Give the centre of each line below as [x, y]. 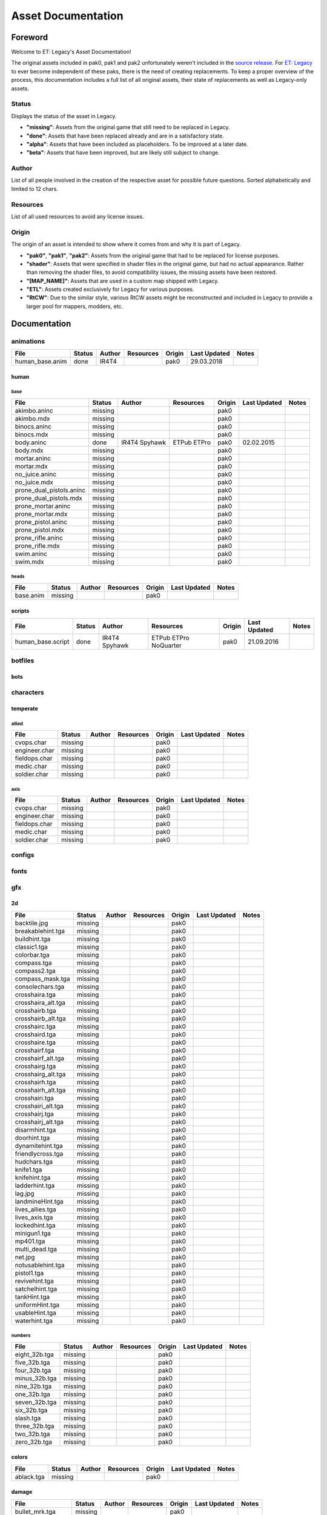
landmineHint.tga [39, 1201]
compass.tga [33, 962]
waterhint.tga [34, 1320]
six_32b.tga [31, 1410]
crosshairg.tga [35, 1066]
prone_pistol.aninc [41, 522]
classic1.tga [31, 947]
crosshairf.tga [35, 1050]
